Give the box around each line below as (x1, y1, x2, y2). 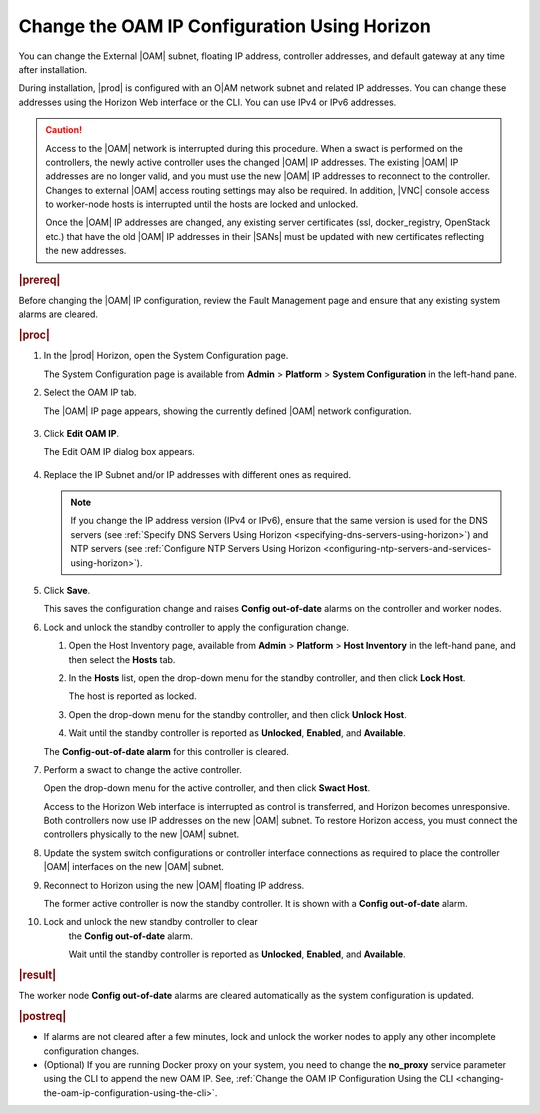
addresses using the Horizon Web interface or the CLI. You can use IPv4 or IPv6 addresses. (18, 96, 397, 108)
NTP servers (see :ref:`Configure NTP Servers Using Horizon (70, 543, 322, 555)
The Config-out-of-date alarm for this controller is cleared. (43, 745, 290, 757)
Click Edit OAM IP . (43, 427, 120, 439)
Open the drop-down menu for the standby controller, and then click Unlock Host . (68, 708, 407, 720)
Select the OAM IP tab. (43, 386, 137, 399)
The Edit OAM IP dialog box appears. (43, 446, 195, 458)
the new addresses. (45, 245, 127, 257)
